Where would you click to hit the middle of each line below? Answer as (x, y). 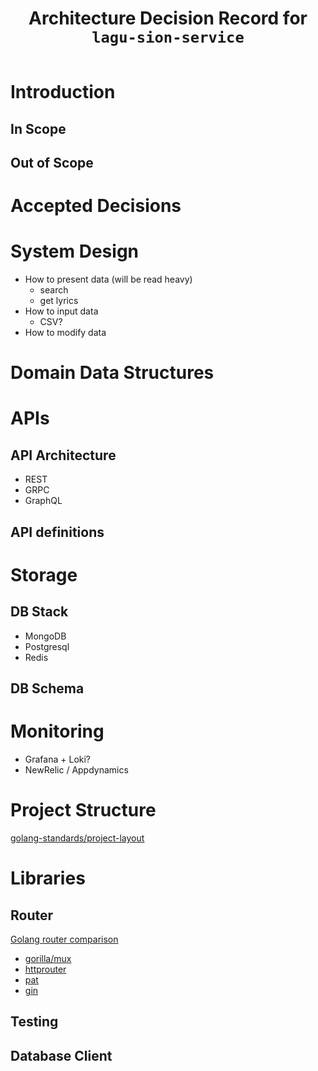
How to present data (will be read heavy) (108, 279)
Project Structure (83, 810)
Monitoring (57, 731)
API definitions (57, 532)
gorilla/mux (48, 958)
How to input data (61, 311)
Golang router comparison (64, 939)
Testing (34, 1022)
